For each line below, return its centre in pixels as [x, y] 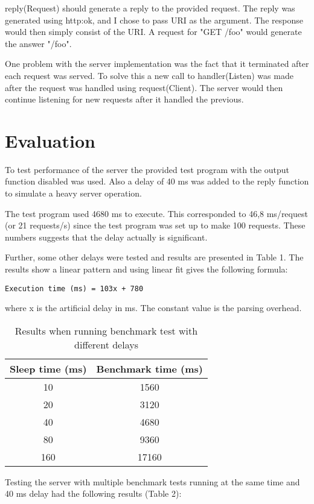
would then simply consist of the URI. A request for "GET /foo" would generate [153, 32]
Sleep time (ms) [48, 368]
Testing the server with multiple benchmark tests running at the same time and [152, 481]
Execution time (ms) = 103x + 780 [74, 288]
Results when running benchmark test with [106, 330]
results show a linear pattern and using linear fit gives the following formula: [146, 269]
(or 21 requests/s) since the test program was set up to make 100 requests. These [155, 225]
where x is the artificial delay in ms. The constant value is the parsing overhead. [153, 308]
